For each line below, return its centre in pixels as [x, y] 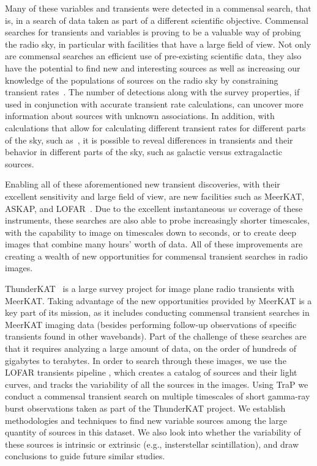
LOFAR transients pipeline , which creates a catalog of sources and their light [151, 372]
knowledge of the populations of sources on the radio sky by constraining [142, 80]
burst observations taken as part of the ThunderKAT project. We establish [145, 408]
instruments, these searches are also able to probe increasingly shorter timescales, [157, 220]
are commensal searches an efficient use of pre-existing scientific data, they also [153, 56]
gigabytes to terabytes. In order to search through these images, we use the [146, 360]
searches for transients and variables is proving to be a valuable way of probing [153, 32]
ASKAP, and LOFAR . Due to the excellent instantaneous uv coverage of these [154, 208]
